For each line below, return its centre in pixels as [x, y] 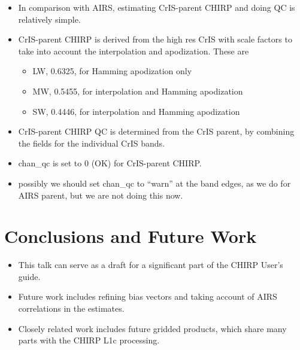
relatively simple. [49, 19]
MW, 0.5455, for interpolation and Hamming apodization [138, 91]
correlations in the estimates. [71, 308]
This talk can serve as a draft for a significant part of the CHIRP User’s [151, 265]
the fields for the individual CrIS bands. [91, 143]
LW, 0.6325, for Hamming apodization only [112, 71]
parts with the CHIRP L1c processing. [89, 340]
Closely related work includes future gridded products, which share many [152, 328]
